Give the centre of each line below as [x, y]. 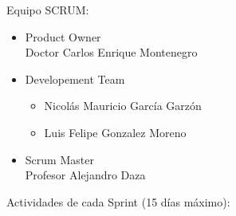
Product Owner [63, 36]
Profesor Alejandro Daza [85, 175]
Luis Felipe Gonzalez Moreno [115, 132]
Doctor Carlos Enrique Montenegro [111, 52]
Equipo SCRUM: [48, 10]
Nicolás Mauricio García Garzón [123, 106]
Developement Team [75, 79]
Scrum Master [59, 159]
